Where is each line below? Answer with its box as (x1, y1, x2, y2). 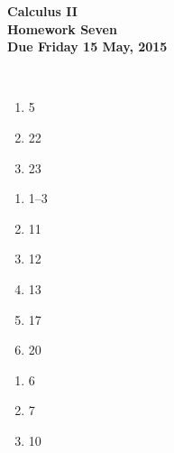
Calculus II (7, 2, 78, 20)
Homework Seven (7, 19, 117, 38)
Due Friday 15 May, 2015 (7, 37, 168, 56)
